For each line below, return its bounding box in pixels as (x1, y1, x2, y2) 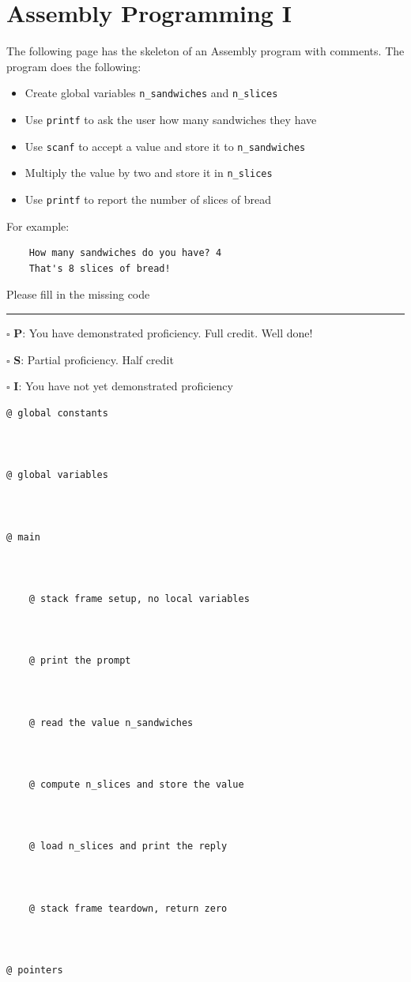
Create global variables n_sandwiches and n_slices (25, 85, 278, 101)
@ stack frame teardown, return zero (28, 902, 228, 914)
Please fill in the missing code (6, 286, 150, 303)
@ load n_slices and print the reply (28, 841, 228, 852)
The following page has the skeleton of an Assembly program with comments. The (6, 43, 405, 59)
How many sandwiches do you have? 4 (28, 247, 222, 259)
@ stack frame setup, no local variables (28, 593, 250, 604)
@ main (6, 531, 40, 543)
